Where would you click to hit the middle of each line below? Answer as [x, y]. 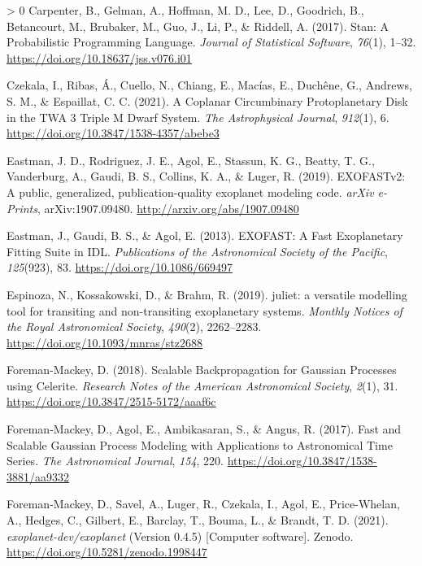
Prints [22, 208]
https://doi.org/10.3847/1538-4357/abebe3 [113, 133]
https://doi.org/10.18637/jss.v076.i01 [99, 57]
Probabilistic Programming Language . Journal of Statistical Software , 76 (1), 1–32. [211, 42]
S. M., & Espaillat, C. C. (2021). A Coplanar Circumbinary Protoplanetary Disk [207, 100]
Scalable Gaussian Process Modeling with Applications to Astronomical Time [200, 444]
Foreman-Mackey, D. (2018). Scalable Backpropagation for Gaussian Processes [202, 370]
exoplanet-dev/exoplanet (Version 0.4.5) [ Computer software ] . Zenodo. [180, 536]
